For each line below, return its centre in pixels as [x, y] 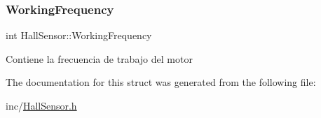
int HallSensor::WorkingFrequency [79, 35]
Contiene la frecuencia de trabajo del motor [99, 58]
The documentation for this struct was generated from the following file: [161, 82]
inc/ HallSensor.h [41, 105]
